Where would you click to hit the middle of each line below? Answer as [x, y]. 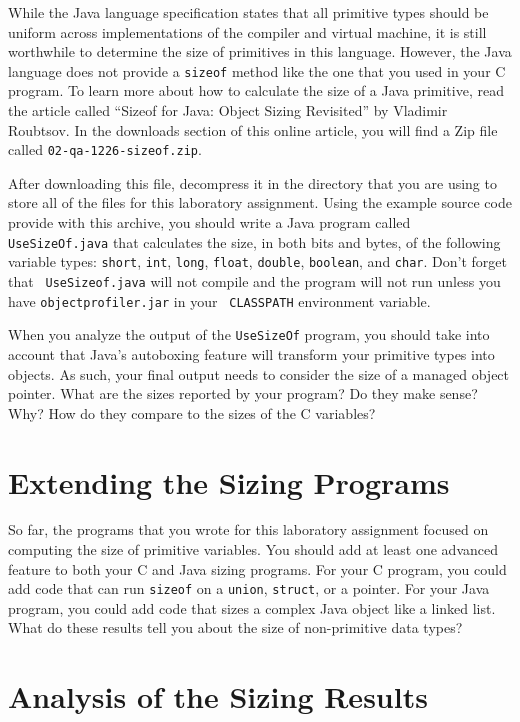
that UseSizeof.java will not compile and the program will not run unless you [254, 280]
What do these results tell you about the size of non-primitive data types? [235, 627]
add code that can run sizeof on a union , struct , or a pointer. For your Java [249, 588]
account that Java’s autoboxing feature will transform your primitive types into [251, 353]
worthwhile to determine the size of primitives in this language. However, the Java [260, 51]
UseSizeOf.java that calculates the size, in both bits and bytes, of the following [254, 241]
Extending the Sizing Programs [229, 481]
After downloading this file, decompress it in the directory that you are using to [252, 182]
